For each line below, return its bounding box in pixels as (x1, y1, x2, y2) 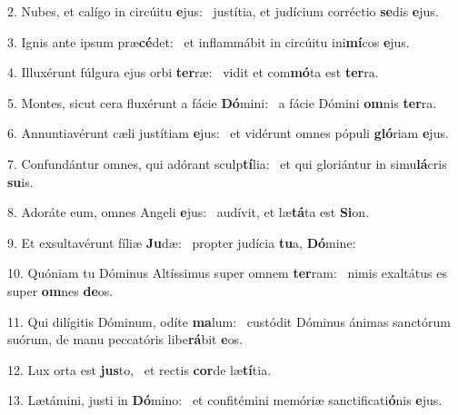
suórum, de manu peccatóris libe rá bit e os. (7, 330, 244, 349)
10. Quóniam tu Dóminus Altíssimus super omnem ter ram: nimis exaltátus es (7, 263, 447, 282)
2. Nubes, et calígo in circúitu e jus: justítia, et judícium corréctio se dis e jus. (7, 2, 439, 20)
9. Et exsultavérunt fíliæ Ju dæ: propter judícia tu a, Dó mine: (7, 232, 356, 252)
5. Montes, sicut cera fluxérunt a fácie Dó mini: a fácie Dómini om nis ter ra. (7, 93, 437, 112)
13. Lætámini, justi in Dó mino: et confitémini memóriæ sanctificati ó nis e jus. (7, 390, 443, 410)
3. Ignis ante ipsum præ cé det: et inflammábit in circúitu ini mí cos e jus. (7, 32, 410, 51)
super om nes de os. (7, 281, 114, 300)
